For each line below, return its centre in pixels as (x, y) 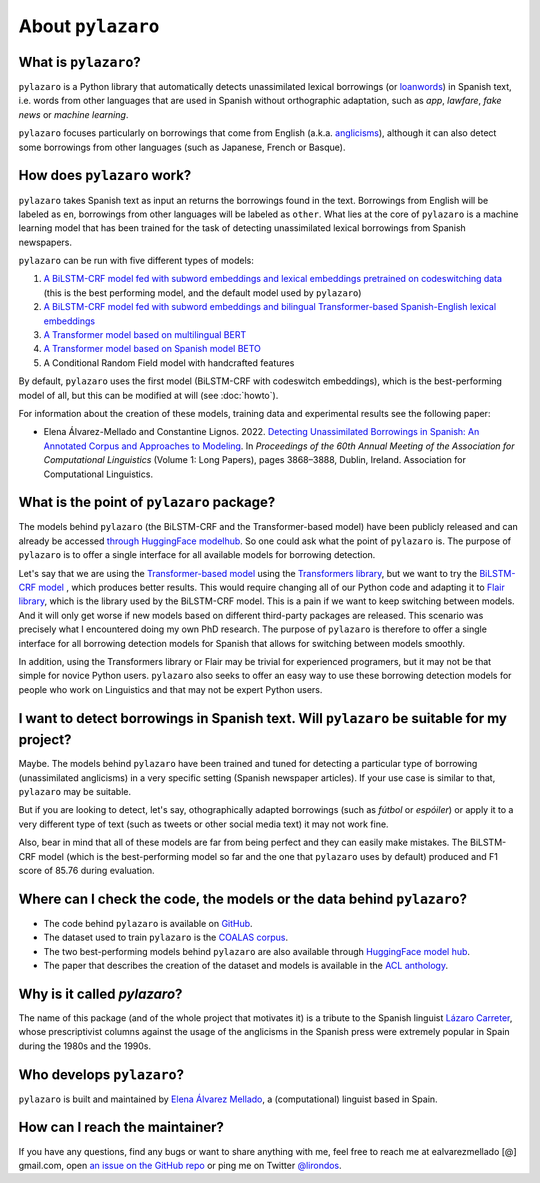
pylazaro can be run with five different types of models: (136, 261)
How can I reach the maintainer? (121, 1127)
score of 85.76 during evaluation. (86, 870)
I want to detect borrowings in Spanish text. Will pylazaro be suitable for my (262, 718)
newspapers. (45, 242)
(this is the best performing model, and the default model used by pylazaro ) (202, 292)
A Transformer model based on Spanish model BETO (152, 349)
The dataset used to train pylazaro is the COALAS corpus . (166, 937)
